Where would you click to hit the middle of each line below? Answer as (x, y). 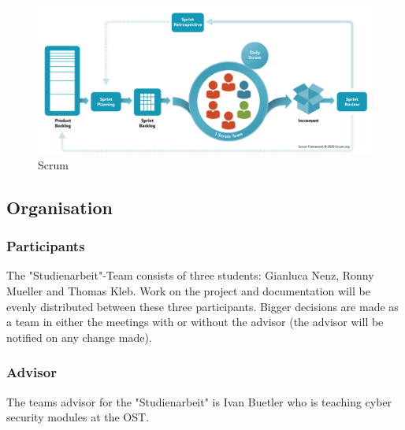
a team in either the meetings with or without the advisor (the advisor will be (195, 322)
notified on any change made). (79, 337)
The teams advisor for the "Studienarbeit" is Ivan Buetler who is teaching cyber (199, 401)
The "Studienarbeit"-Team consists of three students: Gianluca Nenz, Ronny (190, 275)
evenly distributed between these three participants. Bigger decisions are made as (202, 306)
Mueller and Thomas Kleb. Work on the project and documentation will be (188, 290)
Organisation (59, 207)
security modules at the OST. (78, 417)
